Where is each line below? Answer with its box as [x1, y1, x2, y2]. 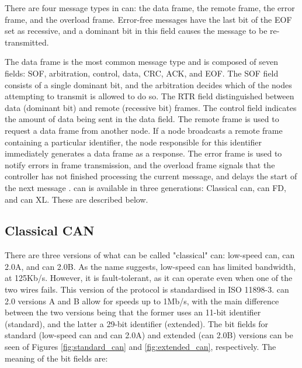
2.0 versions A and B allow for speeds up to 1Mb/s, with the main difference [5, 294, 279, 307]
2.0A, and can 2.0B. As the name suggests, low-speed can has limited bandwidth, [5, 260, 296, 272]
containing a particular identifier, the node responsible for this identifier [5, 136, 262, 148]
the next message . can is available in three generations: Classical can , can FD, [5, 181, 286, 193]
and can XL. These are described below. [5, 193, 148, 205]
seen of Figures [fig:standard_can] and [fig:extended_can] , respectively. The [5, 341, 276, 353]
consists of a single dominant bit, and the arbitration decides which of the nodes [5, 78, 292, 91]
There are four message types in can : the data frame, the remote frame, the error [5, 2, 295, 13]
